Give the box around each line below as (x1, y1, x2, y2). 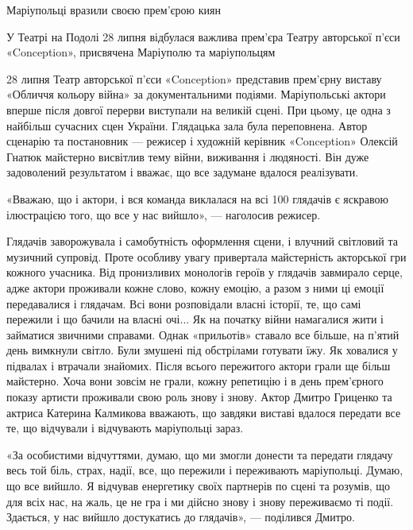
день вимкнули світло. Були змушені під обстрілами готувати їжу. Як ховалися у (6, 342, 398, 358)
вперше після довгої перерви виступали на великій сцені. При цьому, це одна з (6, 101, 391, 118)
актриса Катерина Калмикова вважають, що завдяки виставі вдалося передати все (6, 404, 401, 420)
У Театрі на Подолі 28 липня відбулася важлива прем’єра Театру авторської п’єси (6, 28, 400, 44)
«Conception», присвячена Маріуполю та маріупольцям (6, 44, 276, 60)
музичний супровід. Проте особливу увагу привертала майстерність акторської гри (6, 248, 407, 265)
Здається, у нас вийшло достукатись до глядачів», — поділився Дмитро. (6, 509, 355, 525)
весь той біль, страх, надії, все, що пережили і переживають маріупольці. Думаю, (6, 462, 403, 478)
